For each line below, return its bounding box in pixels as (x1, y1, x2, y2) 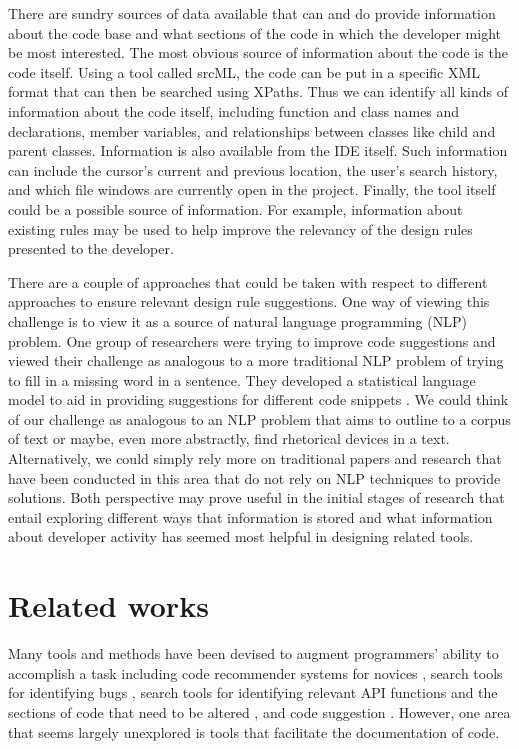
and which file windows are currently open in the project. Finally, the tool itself (8, 179, 496, 200)
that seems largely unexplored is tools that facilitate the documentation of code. (8, 721, 500, 742)
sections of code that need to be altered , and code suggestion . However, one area (8, 701, 511, 722)
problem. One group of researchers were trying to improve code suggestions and (8, 330, 496, 351)
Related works (8, 585, 209, 626)
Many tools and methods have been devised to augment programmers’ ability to (8, 643, 499, 664)
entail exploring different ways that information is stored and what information (8, 506, 493, 527)
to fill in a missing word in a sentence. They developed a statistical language (8, 369, 476, 390)
